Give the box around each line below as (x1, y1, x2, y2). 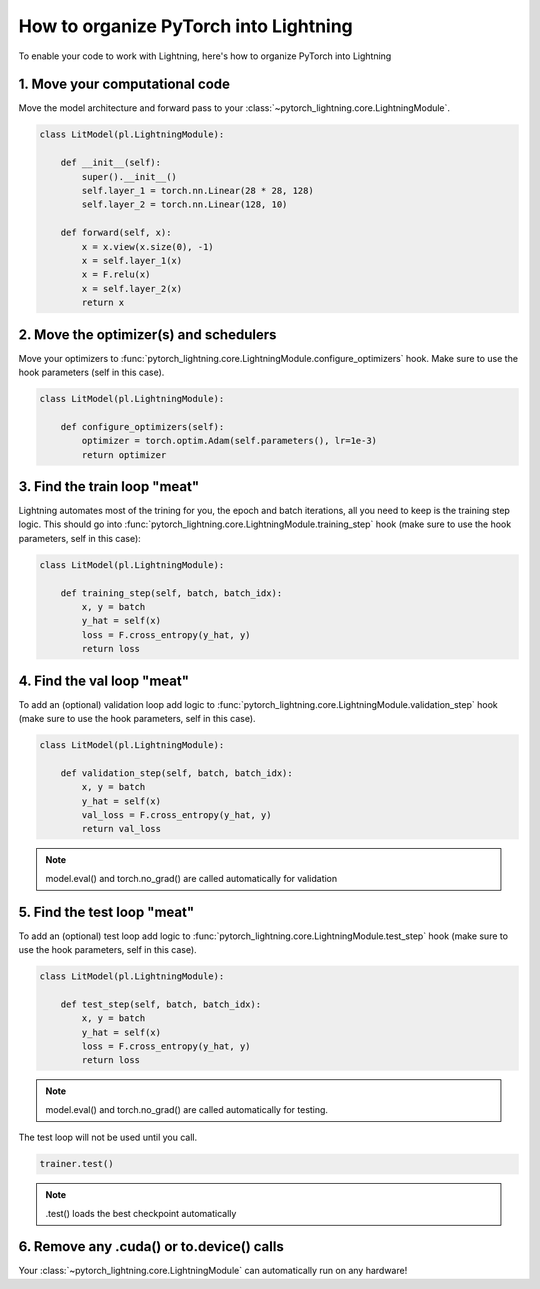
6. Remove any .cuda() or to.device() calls (18, 1238, 284, 1255)
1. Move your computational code (18, 76, 230, 93)
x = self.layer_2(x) (81, 283, 183, 294)
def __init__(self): (60, 157, 162, 169)
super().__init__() (81, 171, 177, 182)
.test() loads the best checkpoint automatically (45, 1207, 237, 1219)
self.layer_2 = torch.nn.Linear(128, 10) (81, 199, 288, 210)
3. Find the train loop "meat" (18, 478, 200, 495)
